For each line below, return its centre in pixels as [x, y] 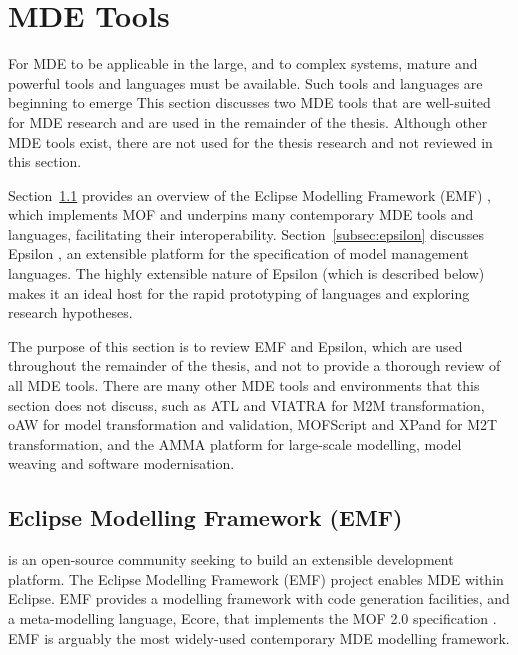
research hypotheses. [70, 312]
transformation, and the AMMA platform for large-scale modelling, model [235, 443]
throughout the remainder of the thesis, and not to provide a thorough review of [254, 365]
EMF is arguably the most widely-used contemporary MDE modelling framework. [259, 637]
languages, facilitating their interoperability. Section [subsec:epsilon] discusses [246, 233]
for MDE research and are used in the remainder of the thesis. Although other [248, 121]
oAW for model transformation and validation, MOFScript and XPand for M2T [253, 424]
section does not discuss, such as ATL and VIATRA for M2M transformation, [246, 404]
